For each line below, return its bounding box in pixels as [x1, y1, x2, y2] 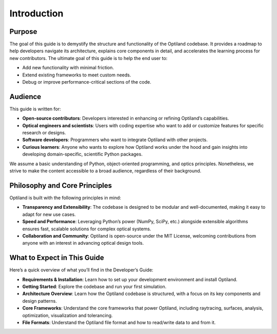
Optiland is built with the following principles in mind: [9, 194, 122, 201]
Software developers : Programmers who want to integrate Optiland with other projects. [22, 136, 208, 143]
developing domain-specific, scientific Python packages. [22, 151, 143, 158]
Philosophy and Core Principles [9, 181, 112, 190]
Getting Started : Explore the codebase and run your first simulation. [22, 283, 167, 289]
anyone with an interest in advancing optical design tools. [22, 240, 144, 246]
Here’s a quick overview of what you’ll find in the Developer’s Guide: [9, 267, 153, 273]
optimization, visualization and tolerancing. [22, 312, 113, 318]
